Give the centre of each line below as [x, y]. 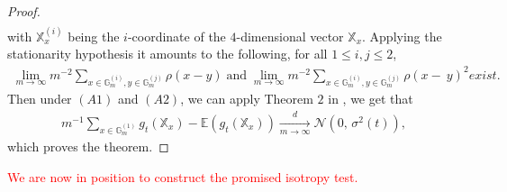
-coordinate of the [177, 36]
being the [94, 36]
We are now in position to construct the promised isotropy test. [183, 176]
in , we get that [371, 99]
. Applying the [402, 36]
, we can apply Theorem [247, 99]
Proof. [24, 11]
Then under [40, 99]
